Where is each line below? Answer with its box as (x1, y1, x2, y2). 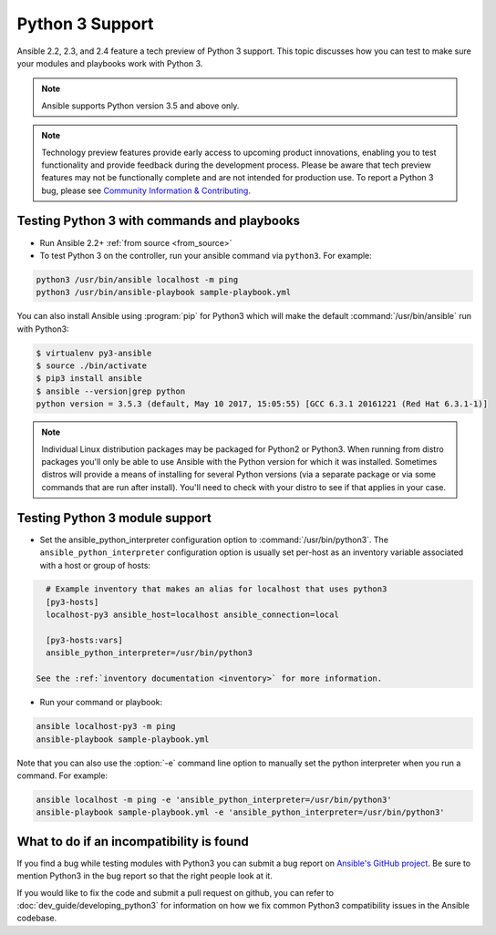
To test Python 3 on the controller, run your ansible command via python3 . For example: (39, 250, 373, 261)
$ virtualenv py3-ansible (36, 347, 152, 358)
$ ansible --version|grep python (36, 385, 186, 396)
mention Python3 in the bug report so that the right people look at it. (16, 870, 273, 881)
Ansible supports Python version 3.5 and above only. (41, 100, 240, 111)
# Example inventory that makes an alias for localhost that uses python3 (46, 584, 387, 594)
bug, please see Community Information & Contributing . (41, 185, 251, 196)
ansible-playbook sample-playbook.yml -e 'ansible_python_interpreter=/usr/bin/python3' (36, 807, 446, 817)
